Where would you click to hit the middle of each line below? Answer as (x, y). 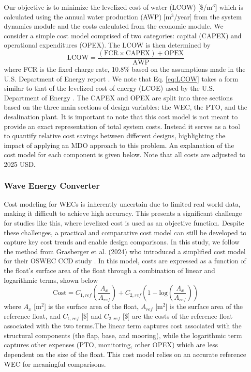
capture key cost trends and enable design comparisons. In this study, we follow (122, 242)
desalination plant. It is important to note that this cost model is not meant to (121, 116)
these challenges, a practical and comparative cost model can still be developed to (125, 232)
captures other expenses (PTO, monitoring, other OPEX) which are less (111, 345)
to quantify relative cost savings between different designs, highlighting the (115, 136)
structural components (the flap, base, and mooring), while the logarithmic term (123, 335)
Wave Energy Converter (52, 186)
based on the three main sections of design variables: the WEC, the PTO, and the (125, 107)
